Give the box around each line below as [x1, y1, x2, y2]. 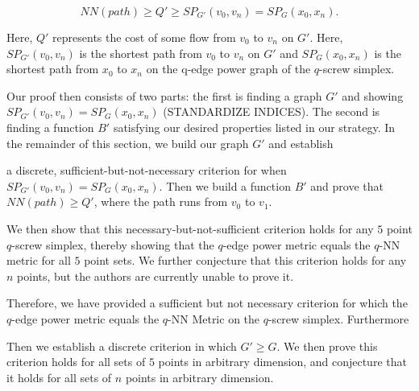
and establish [268, 134, 334, 151]
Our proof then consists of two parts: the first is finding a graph [6, 87, 322, 104]
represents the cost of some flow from [52, 29, 236, 45]
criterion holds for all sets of [6, 353, 146, 370]
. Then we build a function [159, 177, 291, 194]
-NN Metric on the [168, 310, 260, 327]
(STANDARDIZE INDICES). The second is [163, 103, 380, 120]
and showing [342, 87, 404, 104]
